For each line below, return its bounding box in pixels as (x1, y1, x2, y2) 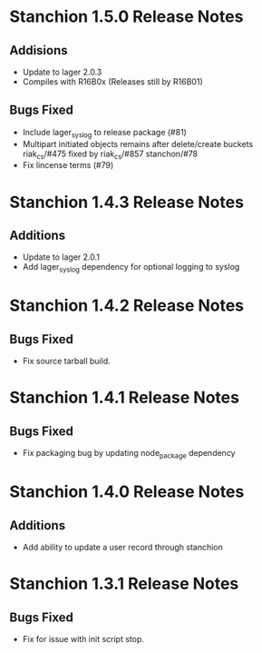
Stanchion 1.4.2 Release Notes (9, 295, 245, 316)
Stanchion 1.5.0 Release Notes (9, 6, 244, 27)
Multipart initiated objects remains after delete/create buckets (22, 138, 254, 149)
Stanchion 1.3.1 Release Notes (9, 574, 239, 594)
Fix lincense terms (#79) (22, 160, 114, 171)
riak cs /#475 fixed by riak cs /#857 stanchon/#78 (22, 148, 198, 161)
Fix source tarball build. (22, 356, 111, 367)
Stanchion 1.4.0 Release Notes (9, 481, 245, 502)
